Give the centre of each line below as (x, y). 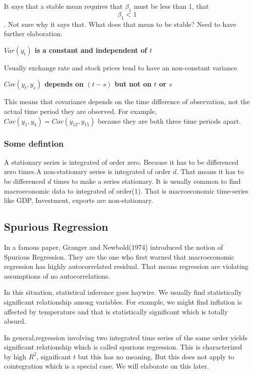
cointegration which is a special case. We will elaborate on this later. (106, 366)
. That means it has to (210, 171)
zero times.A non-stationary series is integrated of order (87, 171)
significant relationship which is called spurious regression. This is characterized (123, 347)
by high (15, 356)
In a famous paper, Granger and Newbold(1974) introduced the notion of (114, 247)
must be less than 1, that (171, 6)
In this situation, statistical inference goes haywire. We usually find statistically (123, 292)
